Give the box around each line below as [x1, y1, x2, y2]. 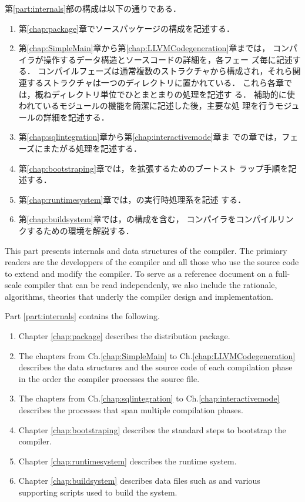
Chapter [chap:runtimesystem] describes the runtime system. [18, 454, 237, 467]
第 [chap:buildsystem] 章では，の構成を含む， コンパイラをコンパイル [18, 213, 277, 225]
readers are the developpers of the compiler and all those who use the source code [5, 256, 299, 268]
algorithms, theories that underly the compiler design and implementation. [5, 290, 273, 302]
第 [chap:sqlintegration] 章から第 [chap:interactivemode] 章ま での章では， [18, 130, 282, 143]
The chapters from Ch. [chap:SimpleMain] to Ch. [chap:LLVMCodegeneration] [18, 349, 296, 362]
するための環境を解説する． [26, 224, 134, 236]
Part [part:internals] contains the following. [5, 310, 160, 322]
